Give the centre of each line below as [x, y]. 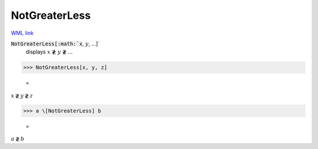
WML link [22, 33]
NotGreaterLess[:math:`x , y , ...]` [55, 44]
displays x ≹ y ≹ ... [49, 52]
